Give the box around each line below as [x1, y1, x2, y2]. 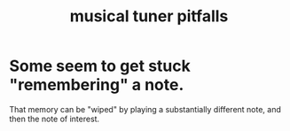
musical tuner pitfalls [69, 6, 229, 27]
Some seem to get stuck [9, 56, 191, 76]
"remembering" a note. [9, 75, 184, 95]
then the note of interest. [9, 113, 100, 124]
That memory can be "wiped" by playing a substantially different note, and [9, 104, 282, 114]
